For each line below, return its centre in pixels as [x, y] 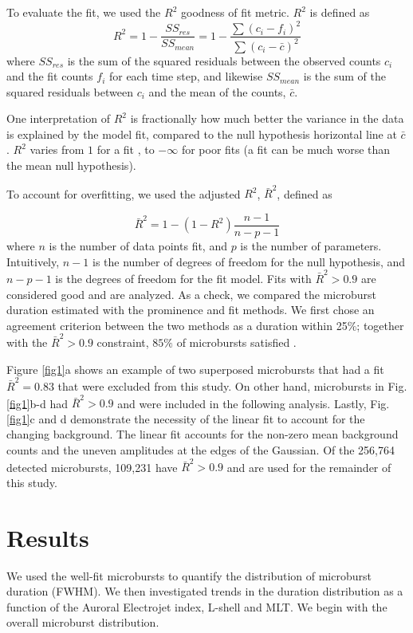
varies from [57, 149]
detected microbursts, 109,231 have [92, 467]
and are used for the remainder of [309, 467]
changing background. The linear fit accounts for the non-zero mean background [203, 434]
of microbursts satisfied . [236, 342]
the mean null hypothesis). [71, 165]
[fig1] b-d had [37, 403]
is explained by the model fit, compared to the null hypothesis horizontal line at [202, 134]
